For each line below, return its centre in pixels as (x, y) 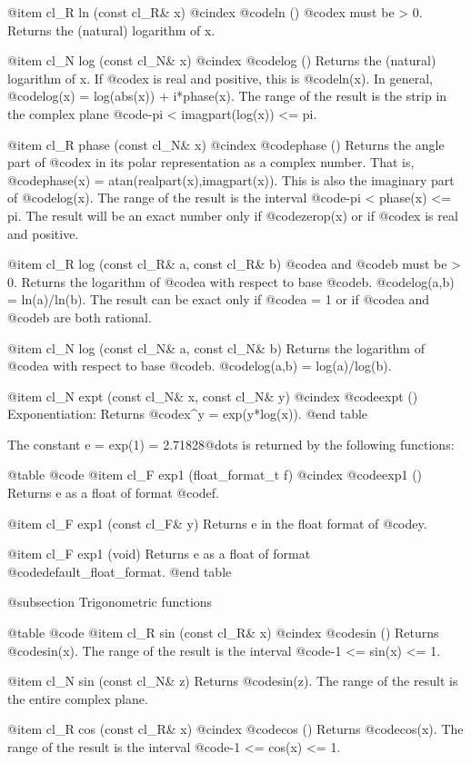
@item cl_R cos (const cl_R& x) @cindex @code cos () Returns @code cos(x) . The (235, 729)
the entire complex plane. (78, 698)
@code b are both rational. (80, 317)
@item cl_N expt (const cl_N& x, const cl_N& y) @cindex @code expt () (213, 396)
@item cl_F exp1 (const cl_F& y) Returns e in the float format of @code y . (217, 523)
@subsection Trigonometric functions (110, 602)
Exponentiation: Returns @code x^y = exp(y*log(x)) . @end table (188, 414)
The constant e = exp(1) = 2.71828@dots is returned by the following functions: (231, 444)
